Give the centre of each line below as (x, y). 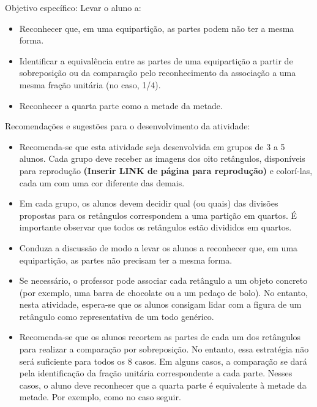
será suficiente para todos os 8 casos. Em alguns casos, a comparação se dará (163, 361)
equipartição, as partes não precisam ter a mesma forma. (126, 260)
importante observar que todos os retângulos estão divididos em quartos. (155, 227)
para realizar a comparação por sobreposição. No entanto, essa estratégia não (164, 349)
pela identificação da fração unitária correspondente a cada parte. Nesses (156, 373)
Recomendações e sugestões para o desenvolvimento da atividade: (128, 126)
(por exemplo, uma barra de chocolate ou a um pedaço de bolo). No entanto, (163, 292)
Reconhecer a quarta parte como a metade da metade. (121, 105)
